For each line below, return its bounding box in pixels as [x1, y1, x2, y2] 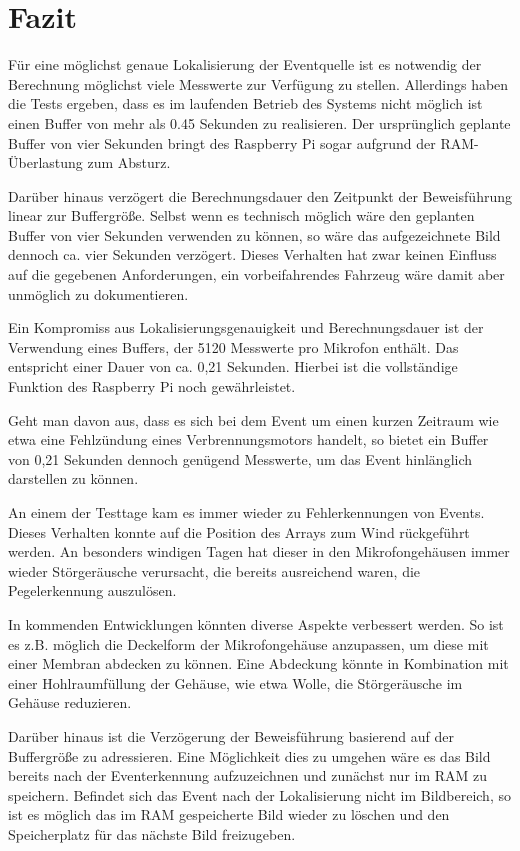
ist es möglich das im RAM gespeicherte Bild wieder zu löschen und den [8, 804, 450, 825]
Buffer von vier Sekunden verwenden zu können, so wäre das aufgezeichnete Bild [8, 224, 501, 245]
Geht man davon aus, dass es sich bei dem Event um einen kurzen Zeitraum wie [8, 409, 499, 430]
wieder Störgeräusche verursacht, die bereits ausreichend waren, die [8, 560, 421, 581]
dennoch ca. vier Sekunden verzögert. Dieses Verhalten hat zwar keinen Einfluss [8, 244, 497, 265]
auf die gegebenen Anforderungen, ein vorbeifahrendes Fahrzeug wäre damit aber [8, 264, 505, 285]
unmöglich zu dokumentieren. [8, 283, 189, 304]
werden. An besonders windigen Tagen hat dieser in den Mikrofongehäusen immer [8, 541, 510, 562]
